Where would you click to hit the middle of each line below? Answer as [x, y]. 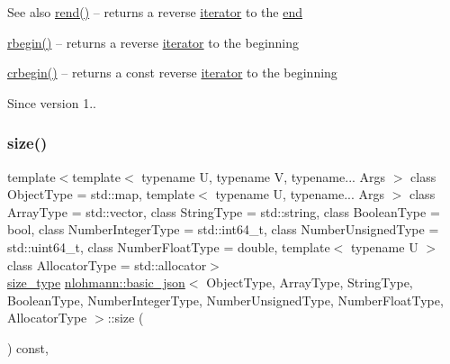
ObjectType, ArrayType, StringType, [310, 282]
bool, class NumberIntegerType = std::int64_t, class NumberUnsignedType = [223, 229]
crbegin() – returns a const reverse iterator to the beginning [172, 73]
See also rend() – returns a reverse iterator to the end [155, 12]
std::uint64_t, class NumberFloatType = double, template [169, 246]
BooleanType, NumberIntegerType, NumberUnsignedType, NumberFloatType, [225, 300]
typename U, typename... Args [300, 194]
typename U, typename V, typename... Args [264, 176]
